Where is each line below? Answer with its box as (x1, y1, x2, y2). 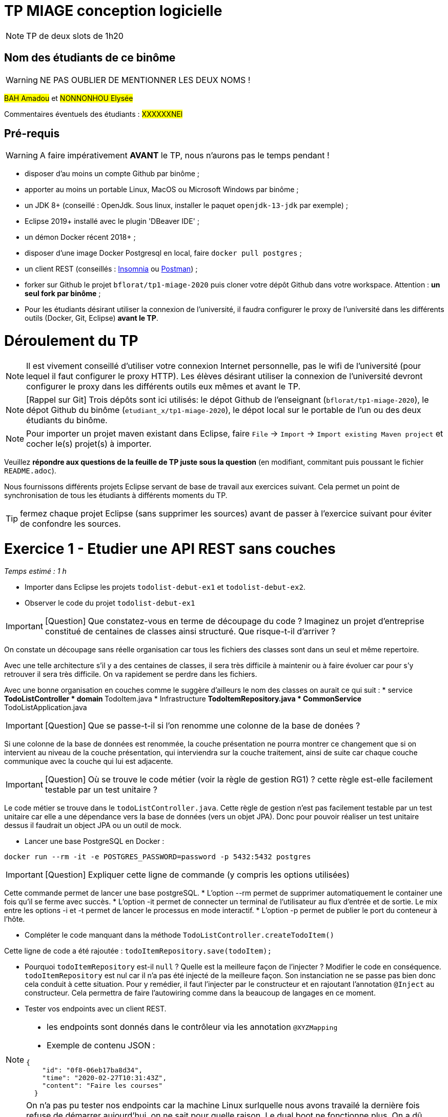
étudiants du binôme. (26, 415, 108, 425)
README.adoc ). (4, 466, 56, 475)
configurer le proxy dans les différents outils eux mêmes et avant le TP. (26, 381, 301, 391)
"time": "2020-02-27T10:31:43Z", (42, 1074, 167, 1082)
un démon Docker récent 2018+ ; (25, 233, 136, 242)
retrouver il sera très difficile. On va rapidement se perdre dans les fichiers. (4, 670, 257, 679)
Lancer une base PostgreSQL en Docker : (25, 837, 165, 846)
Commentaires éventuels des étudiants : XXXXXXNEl (4, 109, 183, 118)
